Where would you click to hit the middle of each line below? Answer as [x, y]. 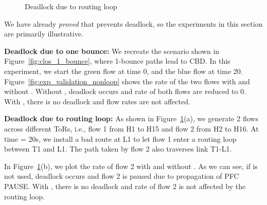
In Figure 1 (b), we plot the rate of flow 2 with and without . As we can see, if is [131, 166]
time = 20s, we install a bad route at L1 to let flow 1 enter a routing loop [120, 138]
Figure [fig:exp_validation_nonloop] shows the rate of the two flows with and [127, 81]
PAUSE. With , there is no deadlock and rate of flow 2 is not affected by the [125, 186]
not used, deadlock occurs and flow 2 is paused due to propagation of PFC [122, 176]
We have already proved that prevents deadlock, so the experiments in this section [133, 23]
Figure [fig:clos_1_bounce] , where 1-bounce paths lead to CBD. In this [117, 61]
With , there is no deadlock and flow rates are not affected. [97, 101]
